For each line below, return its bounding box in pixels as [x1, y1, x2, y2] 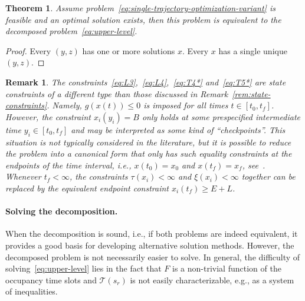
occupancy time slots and [5, 273, 97, 286]
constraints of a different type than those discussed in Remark [5, 87, 228, 100]
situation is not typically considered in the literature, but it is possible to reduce [5, 135, 291, 148]
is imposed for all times [143, 99, 228, 111]
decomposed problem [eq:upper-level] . [5, 25, 137, 37]
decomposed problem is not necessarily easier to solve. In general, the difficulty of [5, 250, 300, 263]
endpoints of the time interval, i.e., [5, 158, 132, 171]
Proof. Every [5, 44, 51, 57]
